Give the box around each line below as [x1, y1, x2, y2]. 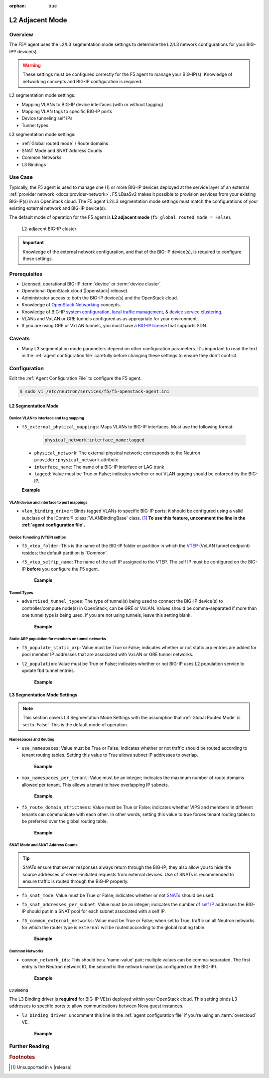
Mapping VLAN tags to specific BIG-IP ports [21, 108, 112, 114]
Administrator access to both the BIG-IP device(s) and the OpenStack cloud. [21, 294, 178, 301]
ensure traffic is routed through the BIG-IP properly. [22, 878, 129, 884]
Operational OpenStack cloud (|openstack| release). [21, 288, 129, 294]
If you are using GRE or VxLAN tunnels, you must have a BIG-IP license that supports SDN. [21, 323, 208, 329]
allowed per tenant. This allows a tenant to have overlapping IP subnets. [21, 782, 169, 788]
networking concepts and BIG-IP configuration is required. [22, 78, 143, 84]
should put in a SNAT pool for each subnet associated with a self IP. [26, 908, 166, 914]
